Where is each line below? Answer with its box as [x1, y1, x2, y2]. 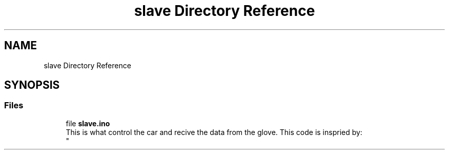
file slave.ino [66, 119, 110, 128]
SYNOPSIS [4, 79, 60, 92]
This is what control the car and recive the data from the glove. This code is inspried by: [66, 127, 362, 137]
